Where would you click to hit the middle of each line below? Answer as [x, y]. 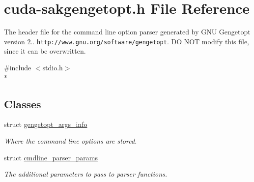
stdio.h [53, 67]
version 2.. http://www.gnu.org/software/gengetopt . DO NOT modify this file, [127, 41]
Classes [23, 104]
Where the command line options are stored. [71, 140]
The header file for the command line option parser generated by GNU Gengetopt [127, 32]
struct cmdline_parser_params [51, 157]
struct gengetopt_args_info [46, 124]
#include [18, 67]
